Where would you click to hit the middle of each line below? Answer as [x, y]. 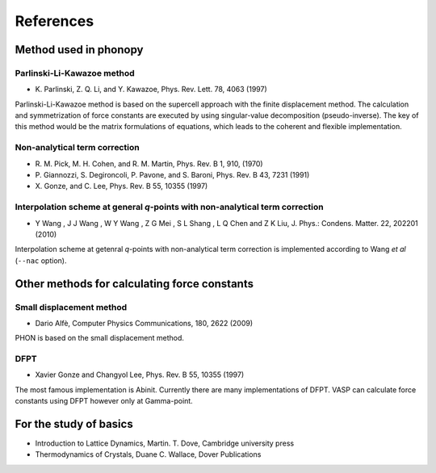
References [55, 21]
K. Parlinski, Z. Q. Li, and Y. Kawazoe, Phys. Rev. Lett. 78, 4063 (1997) [151, 90]
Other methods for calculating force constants [134, 284]
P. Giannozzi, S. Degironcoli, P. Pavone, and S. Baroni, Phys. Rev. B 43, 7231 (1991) [172, 175]
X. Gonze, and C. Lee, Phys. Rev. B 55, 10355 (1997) [122, 186]
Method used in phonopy [79, 50]
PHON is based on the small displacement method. [100, 338]
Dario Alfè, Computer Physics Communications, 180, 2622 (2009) [144, 323]
